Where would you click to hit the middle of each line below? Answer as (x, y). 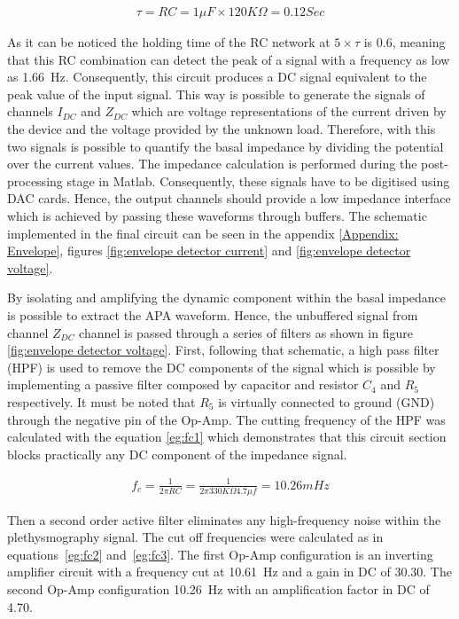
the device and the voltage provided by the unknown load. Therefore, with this (222, 129)
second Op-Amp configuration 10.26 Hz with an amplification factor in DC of (218, 589)
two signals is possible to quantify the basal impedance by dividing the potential (226, 146)
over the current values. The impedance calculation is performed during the (212, 164)
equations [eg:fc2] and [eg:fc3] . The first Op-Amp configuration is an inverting (220, 554)
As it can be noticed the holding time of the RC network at (169, 42)
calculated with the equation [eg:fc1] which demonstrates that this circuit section (227, 437)
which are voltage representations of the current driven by (289, 111)
